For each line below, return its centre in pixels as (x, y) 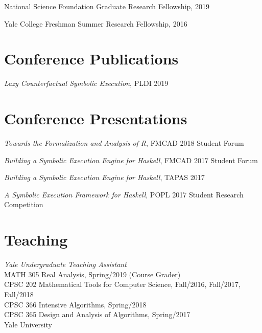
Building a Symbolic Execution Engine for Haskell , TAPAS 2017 (104, 177)
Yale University (28, 324)
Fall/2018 (19, 294)
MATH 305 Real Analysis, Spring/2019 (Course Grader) (92, 274)
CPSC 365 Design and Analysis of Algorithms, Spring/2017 (97, 314)
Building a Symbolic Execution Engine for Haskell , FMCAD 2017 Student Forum (131, 160)
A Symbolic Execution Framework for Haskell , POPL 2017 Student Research (124, 194)
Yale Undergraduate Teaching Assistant (65, 264)
